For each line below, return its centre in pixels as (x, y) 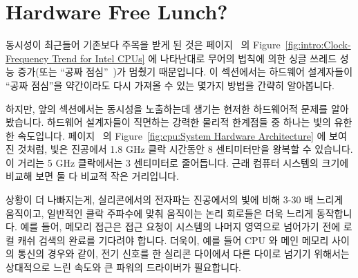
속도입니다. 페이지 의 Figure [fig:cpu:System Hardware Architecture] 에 (172, 135)
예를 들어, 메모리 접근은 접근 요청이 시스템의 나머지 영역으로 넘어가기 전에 (180, 226)
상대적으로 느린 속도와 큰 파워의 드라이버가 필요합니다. (123, 267)
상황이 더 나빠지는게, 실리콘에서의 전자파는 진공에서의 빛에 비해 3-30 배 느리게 (175, 200)
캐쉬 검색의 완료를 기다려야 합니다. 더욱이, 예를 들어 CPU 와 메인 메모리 (173, 240)
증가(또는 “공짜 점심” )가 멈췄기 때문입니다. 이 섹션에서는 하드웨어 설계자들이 (185, 72)
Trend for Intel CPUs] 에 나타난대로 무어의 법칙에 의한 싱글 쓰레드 (195, 58)
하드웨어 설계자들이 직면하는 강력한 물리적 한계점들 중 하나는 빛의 (189, 122)
